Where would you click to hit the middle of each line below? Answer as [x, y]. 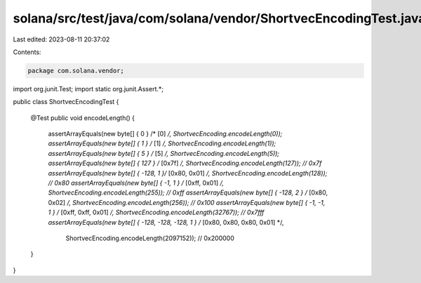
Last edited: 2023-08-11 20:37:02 [61, 39]
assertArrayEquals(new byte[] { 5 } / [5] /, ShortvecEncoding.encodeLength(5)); [164, 153]
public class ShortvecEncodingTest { [66, 102]
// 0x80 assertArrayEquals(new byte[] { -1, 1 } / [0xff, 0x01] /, [136, 183]
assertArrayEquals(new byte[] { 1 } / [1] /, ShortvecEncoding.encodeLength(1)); [162, 143]
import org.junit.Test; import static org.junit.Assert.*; [88, 88]
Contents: [27, 52]
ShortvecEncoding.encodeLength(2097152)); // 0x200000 [150, 238]
